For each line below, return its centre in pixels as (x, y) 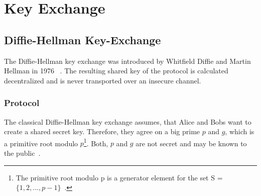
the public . (22, 153)
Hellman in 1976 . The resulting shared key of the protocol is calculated (116, 71)
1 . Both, (96, 142)
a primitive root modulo (41, 143)
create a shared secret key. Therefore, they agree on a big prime (102, 131)
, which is (240, 131)
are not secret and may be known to (191, 143)
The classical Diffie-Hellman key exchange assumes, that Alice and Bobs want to (128, 121)
